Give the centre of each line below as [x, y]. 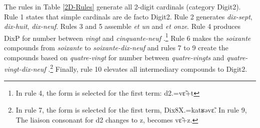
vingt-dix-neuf [25, 68]
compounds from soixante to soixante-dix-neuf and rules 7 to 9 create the [116, 48]
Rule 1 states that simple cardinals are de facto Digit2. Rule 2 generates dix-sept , [128, 16]
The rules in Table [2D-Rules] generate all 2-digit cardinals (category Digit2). [122, 6]
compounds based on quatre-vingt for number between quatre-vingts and [114, 57]
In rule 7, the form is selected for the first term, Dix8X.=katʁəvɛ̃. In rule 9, [131, 110]
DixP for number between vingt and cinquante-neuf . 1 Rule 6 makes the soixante [127, 37]
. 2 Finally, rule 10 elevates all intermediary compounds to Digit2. [148, 68]
